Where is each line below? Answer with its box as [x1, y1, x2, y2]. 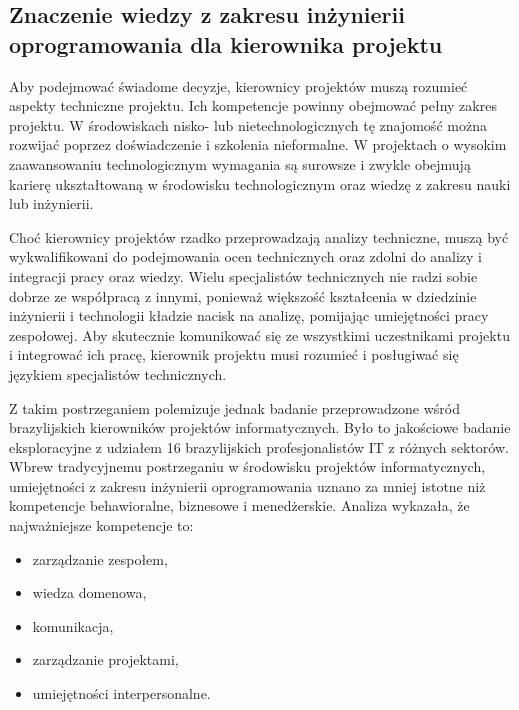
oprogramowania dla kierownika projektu [9, 28, 443, 59]
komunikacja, [32, 615, 114, 636]
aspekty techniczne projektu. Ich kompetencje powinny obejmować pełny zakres [9, 95, 497, 116]
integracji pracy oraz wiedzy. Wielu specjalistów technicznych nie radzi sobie [9, 265, 478, 286]
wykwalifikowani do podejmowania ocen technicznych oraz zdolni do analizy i [9, 246, 482, 267]
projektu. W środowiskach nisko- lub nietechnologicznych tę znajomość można [9, 114, 487, 135]
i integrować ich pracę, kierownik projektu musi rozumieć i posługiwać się [9, 344, 459, 365]
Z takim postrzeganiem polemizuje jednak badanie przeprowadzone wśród [9, 397, 461, 418]
